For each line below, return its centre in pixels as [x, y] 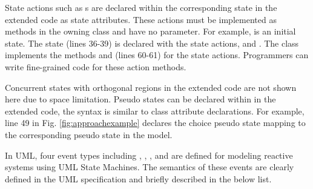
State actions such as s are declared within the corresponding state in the [141, 7]
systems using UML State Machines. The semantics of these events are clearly [150, 167]
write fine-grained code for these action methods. [96, 66]
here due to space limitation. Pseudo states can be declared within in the [140, 99]
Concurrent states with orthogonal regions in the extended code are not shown [151, 87]
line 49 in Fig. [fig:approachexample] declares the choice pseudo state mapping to [155, 123]
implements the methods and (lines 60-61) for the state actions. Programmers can [157, 55]
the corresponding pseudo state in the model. [89, 134]
